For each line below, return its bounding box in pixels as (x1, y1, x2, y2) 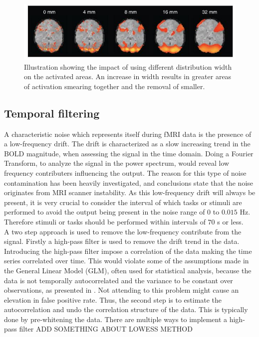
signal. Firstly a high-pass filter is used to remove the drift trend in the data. (4, 236, 240, 246)
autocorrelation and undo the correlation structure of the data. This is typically (4, 304, 248, 315)
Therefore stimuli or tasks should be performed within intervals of (4, 216, 206, 226)
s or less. (217, 216, 244, 226)
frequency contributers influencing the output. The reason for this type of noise (4, 167, 247, 178)
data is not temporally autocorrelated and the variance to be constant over (4, 275, 233, 285)
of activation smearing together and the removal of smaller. (24, 81, 205, 91)
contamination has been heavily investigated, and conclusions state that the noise (4, 177, 254, 188)
